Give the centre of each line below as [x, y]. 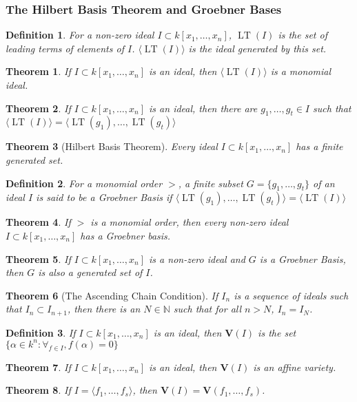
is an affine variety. [295, 367]
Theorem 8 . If [38, 390]
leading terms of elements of [65, 48]
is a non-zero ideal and [197, 258]
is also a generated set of [90, 272]
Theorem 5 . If [38, 258]
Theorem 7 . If [38, 367]
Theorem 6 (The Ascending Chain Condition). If [112, 295]
